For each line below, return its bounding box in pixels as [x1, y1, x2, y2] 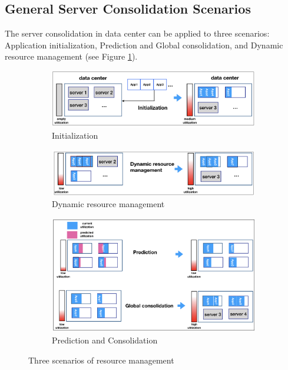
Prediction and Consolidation [52, 333, 158, 346]
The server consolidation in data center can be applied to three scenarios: [5, 27, 270, 40]
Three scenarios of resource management [28, 353, 174, 366]
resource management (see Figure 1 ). [5, 50, 138, 63]
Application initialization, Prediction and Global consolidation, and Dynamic [5, 38, 283, 51]
